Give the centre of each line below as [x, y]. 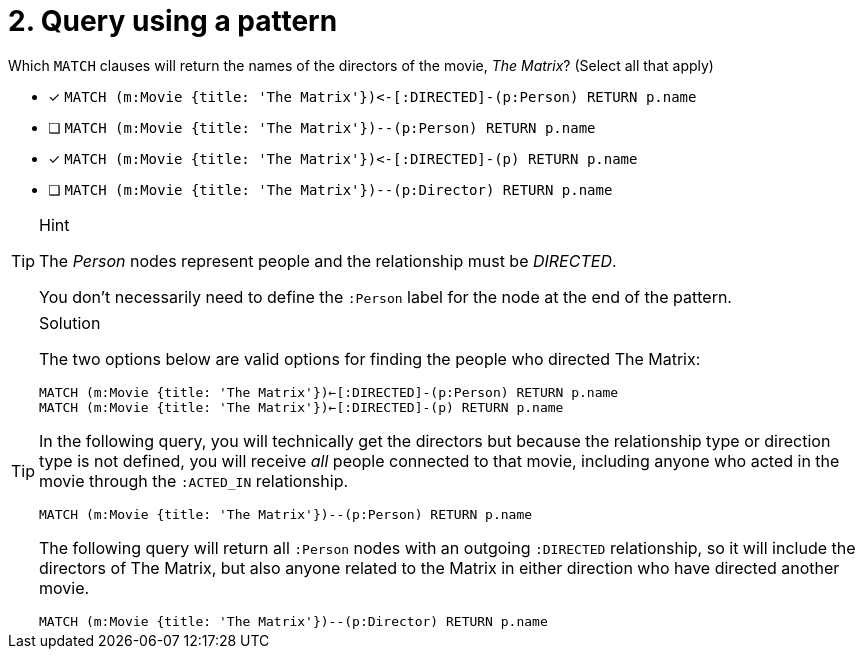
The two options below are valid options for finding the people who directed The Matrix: [370, 358]
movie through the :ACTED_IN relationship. [194, 480]
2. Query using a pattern [173, 21]
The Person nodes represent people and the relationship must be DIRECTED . [328, 260]
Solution [70, 322]
